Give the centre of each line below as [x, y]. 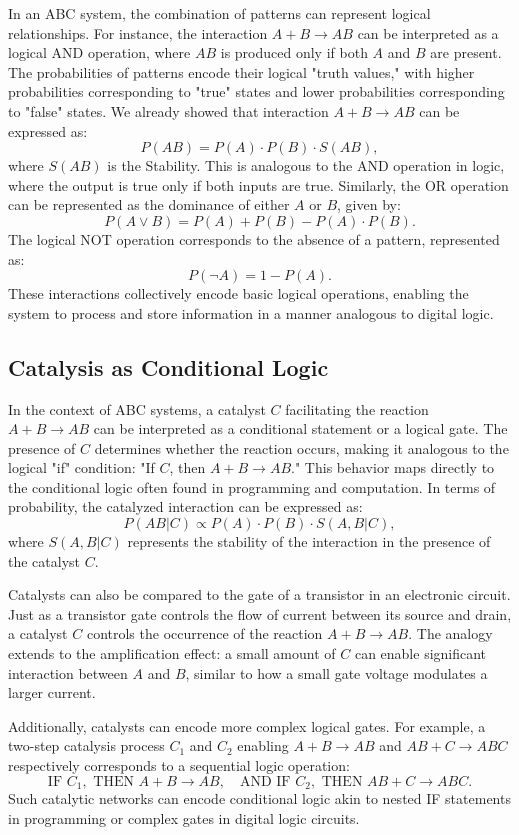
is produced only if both [294, 52]
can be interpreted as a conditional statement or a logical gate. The [300, 428]
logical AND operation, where [99, 52]
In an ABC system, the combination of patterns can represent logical [219, 13]
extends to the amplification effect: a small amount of [172, 653]
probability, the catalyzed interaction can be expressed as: [185, 506]
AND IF [265, 781]
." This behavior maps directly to [393, 467]
